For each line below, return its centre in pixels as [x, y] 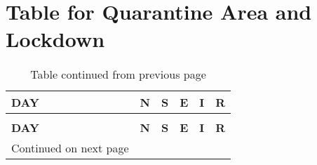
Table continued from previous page [118, 74]
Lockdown [55, 39]
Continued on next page [70, 148]
